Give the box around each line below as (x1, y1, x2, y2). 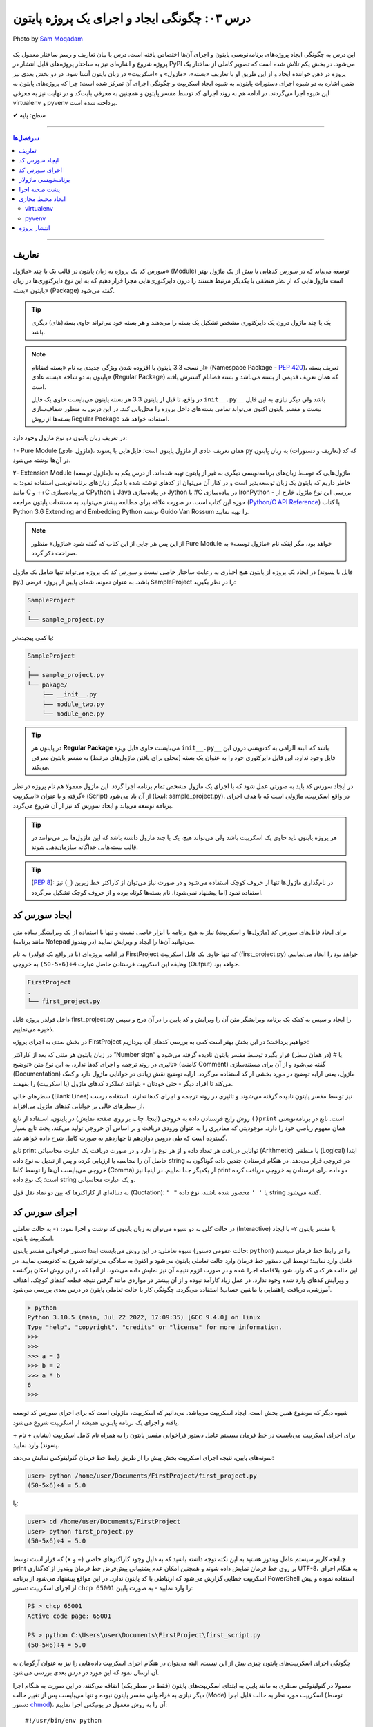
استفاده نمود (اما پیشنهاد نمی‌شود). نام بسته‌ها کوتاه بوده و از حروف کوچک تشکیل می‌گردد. (31, 888, 263, 896)
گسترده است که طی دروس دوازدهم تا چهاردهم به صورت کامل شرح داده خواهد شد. (12, 1134, 228, 1142)
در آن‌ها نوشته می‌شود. (12, 456, 71, 464)
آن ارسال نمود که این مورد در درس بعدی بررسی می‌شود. (12, 1668, 160, 1677)
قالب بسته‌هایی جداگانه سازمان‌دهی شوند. (31, 843, 138, 851)
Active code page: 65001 (27, 1612, 112, 1620)
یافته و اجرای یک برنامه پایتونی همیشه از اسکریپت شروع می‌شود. (12, 1418, 180, 1427)
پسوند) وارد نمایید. (12, 1440, 60, 1449)
